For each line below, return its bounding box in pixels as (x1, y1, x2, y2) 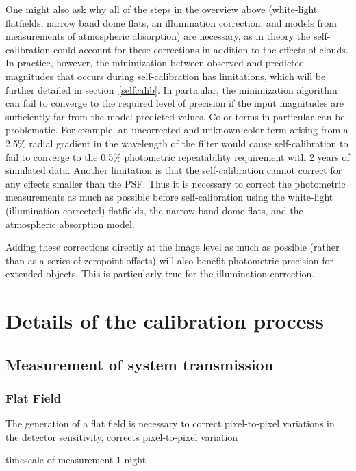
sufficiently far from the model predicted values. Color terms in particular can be (5, 109, 345, 123)
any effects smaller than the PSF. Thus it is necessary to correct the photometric (5, 176, 346, 190)
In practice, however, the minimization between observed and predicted (5, 55, 305, 70)
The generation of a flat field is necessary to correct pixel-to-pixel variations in (5, 416, 335, 431)
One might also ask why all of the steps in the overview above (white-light (5, 2, 318, 16)
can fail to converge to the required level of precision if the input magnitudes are (5, 96, 344, 110)
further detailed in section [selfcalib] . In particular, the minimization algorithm (5, 82, 338, 97)
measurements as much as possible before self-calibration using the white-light (5, 190, 333, 204)
